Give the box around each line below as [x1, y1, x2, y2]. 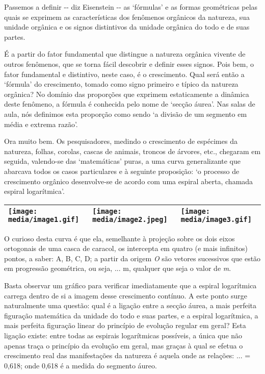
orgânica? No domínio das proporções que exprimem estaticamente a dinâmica [4, 88, 249, 99]
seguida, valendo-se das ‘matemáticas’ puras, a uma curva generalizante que [4, 156, 241, 166]
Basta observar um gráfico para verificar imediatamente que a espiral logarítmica [4, 280, 257, 291]
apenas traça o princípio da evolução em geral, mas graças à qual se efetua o [4, 340, 243, 351]
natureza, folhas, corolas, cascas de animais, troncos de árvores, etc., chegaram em [4, 145, 261, 156]
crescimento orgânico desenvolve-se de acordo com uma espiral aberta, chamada [4, 176, 253, 186]
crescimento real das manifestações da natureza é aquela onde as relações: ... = [4, 350, 251, 361]
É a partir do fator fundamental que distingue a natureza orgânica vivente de [4, 48, 246, 59]
